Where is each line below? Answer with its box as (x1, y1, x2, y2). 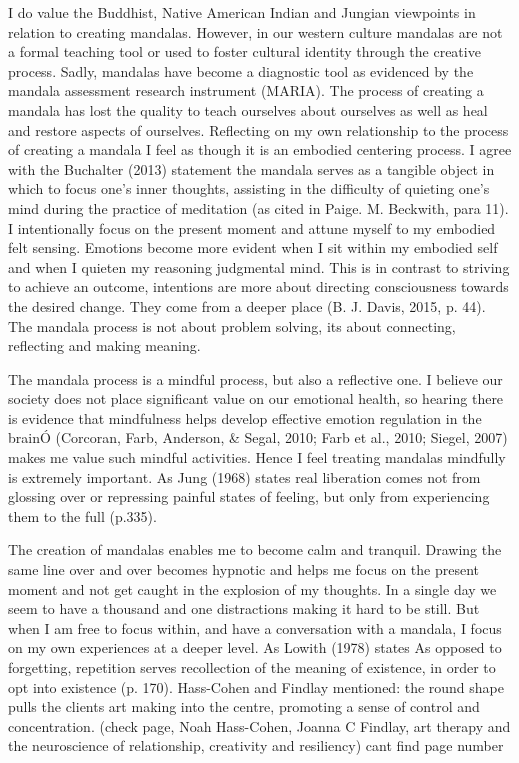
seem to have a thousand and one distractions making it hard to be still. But (8, 598, 480, 619)
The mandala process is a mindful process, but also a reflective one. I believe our (8, 368, 503, 389)
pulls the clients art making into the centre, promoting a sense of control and (8, 696, 480, 717)
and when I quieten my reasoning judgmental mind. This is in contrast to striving (8, 256, 510, 277)
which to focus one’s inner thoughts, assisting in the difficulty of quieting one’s (8, 178, 490, 199)
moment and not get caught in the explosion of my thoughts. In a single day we (8, 578, 497, 599)
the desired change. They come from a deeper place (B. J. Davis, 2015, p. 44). (8, 295, 486, 316)
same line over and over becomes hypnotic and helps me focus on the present (8, 559, 480, 580)
